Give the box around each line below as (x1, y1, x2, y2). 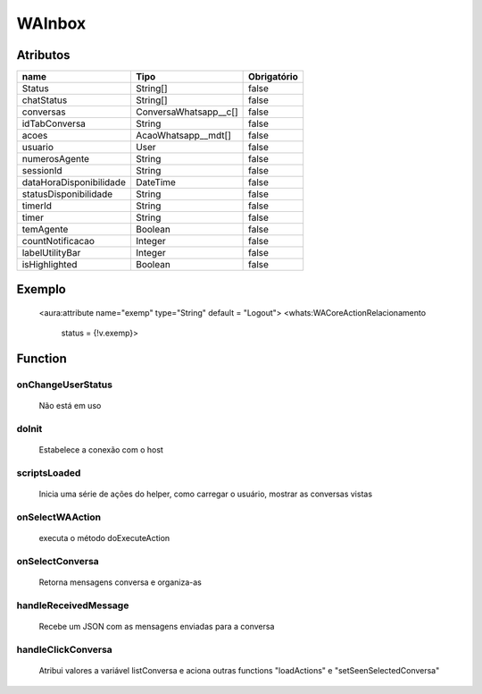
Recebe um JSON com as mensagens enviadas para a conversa (38, 622, 275, 632)
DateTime (135, 176, 176, 189)
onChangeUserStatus (16, 378, 113, 391)
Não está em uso (38, 401, 102, 411)
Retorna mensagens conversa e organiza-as (38, 577, 203, 588)
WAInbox (16, 13, 87, 33)
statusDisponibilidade (21, 188, 113, 200)
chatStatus (21, 94, 68, 106)
